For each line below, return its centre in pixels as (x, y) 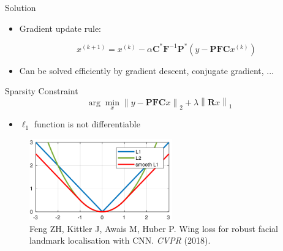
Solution (21, 7)
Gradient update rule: (60, 28)
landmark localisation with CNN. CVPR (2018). (120, 240)
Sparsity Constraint (42, 91)
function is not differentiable (87, 124)
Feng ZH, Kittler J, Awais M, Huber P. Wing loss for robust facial (154, 228)
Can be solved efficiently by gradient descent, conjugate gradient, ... (146, 70)
